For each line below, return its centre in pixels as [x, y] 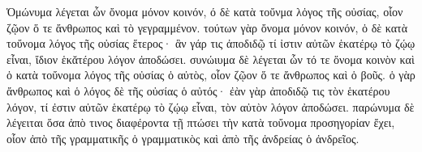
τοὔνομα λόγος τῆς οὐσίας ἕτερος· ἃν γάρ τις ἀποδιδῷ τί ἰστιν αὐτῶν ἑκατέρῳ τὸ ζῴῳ [211, 43]
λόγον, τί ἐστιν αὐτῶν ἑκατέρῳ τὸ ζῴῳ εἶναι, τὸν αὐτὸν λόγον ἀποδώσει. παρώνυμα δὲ [211, 106]
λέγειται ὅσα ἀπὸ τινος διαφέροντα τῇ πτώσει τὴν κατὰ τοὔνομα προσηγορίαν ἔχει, [201, 122]
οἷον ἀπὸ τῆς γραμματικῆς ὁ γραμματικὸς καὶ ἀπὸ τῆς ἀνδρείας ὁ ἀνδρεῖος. [183, 138]
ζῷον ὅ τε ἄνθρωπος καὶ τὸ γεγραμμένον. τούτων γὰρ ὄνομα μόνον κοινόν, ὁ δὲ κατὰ [207, 27]
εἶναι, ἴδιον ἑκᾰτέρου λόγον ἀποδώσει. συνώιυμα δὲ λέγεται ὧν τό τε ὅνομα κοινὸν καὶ [211, 59]
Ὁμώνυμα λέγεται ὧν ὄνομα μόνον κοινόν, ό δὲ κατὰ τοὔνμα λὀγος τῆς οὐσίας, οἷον [205, 11]
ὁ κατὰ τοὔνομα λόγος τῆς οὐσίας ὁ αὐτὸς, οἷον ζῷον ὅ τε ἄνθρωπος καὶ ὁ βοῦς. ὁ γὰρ [211, 75]
